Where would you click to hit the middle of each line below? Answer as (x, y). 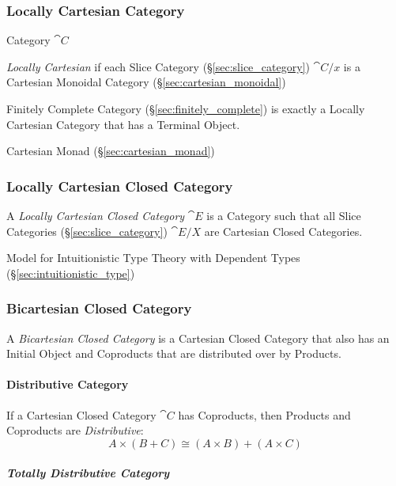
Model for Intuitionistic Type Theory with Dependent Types (153, 258)
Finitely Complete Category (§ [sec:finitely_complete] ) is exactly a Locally (186, 108)
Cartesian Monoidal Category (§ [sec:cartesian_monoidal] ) (146, 82)
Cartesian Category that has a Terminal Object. (123, 124)
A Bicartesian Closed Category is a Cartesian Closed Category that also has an (198, 338)
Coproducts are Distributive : (75, 430)
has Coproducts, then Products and (264, 414)
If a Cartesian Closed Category (81, 414)
